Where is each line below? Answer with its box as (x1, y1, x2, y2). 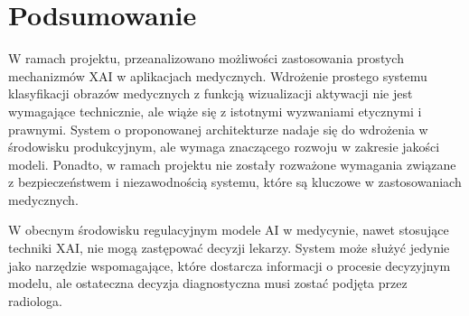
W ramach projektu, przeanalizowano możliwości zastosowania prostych (8, 49, 404, 68)
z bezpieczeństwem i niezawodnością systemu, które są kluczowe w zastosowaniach (8, 172, 462, 191)
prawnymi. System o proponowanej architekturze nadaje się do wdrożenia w (8, 119, 428, 138)
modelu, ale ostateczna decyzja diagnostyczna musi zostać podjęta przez (8, 274, 408, 293)
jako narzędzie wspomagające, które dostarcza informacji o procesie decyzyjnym (8, 256, 451, 274)
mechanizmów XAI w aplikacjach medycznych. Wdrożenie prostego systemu (8, 66, 427, 85)
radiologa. (8, 291, 62, 310)
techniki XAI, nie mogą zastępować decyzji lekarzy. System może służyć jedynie (8, 238, 450, 257)
